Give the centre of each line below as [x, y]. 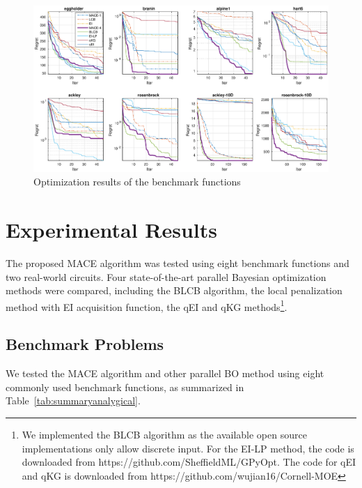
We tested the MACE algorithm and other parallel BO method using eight [165, 373]
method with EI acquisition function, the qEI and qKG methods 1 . [147, 305]
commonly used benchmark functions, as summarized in [125, 387]
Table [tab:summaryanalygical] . [73, 401]
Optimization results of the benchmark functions [137, 182]
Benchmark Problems [85, 344]
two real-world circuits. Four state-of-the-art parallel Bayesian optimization [166, 276]
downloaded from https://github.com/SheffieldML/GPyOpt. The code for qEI [189, 462]
